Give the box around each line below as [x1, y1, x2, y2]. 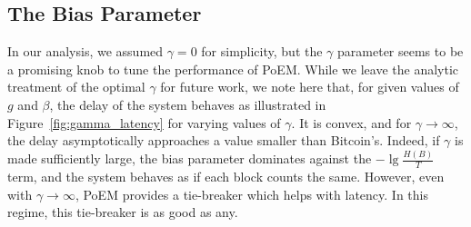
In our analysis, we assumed [7, 42, 164, 61]
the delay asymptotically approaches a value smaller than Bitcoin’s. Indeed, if [7, 131, 440, 150]
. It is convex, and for [291, 113, 412, 132]
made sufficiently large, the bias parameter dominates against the [7, 149, 372, 168]
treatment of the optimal [7, 77, 145, 96]
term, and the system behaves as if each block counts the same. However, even [7, 166, 445, 185]
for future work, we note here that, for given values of [160, 77, 459, 96]
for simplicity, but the [201, 42, 323, 61]
